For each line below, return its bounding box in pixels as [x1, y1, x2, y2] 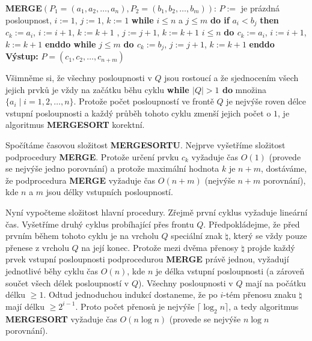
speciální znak [171, 229, 222, 242]
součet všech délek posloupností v [5, 276, 129, 289]
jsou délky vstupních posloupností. [46, 186, 173, 198]
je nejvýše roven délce [226, 95, 307, 107]
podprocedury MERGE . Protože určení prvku [5, 150, 179, 163]
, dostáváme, [260, 162, 307, 175]
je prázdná [240, 2, 280, 14]
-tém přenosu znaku [223, 288, 296, 301]
